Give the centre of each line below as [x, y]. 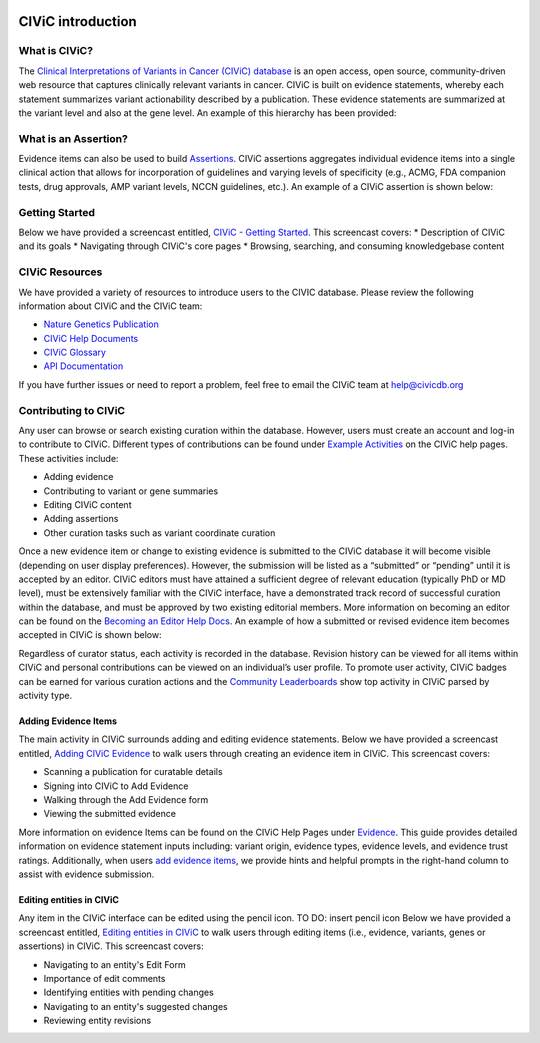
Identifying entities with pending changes [128, 992]
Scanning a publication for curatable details [133, 772]
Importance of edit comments [104, 978]
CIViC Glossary [75, 352]
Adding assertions [81, 519]
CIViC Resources [60, 272]
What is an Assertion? [73, 138]
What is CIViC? [56, 51]
